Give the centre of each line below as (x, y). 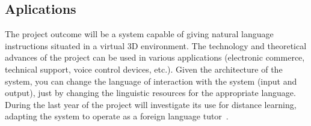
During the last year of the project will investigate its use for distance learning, (151, 104)
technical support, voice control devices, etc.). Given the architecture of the (144, 69)
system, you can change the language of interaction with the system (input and (151, 81)
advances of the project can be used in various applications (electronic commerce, (155, 57)
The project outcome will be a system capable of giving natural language (139, 34)
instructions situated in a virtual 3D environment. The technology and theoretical (156, 45)
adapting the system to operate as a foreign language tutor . (117, 116)
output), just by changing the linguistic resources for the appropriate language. (150, 93)
